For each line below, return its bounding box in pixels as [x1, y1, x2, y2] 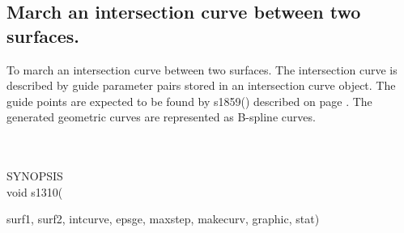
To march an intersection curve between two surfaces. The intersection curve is [6, 61, 398, 78]
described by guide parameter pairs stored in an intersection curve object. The [6, 77, 396, 94]
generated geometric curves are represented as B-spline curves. [6, 108, 316, 125]
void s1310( [6, 183, 63, 200]
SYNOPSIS [6, 167, 63, 184]
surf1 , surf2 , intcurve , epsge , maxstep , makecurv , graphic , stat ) [6, 210, 320, 227]
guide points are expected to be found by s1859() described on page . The [6, 92, 372, 109]
